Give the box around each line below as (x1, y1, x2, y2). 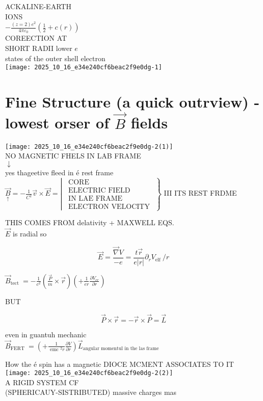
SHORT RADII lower (5, 42, 72, 53)
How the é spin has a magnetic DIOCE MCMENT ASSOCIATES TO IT (5, 358, 234, 369)
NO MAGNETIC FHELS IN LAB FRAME (5, 150, 141, 161)
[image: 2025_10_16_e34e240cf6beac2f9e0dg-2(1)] (5, 143, 173, 150)
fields (130, 112, 168, 133)
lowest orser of (5, 112, 109, 133)
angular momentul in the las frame (83, 345, 159, 351)
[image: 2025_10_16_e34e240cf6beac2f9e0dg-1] (5, 64, 162, 71)
